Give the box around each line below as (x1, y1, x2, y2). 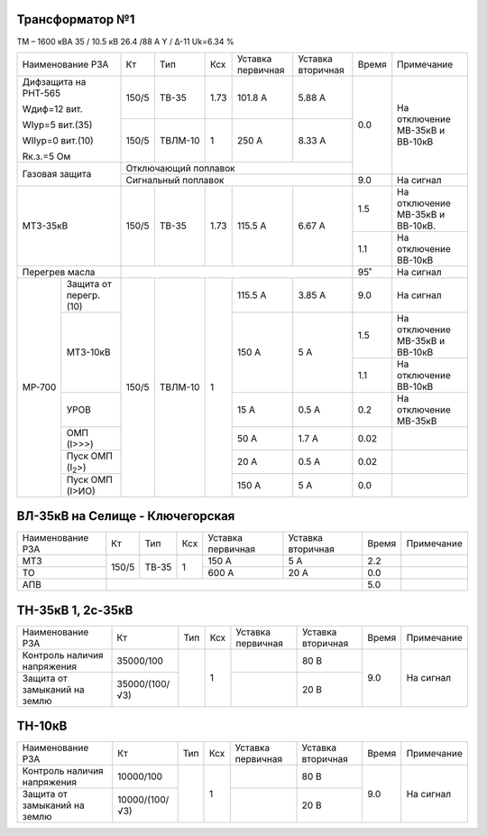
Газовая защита (22, 168, 92, 181)
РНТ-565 (22, 87, 61, 99)
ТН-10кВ (16, 719, 68, 734)
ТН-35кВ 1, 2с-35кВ (16, 602, 133, 618)
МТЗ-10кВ (66, 346, 111, 358)
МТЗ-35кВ (22, 219, 69, 232)
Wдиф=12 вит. (22, 102, 83, 115)
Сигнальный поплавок (125, 173, 225, 186)
